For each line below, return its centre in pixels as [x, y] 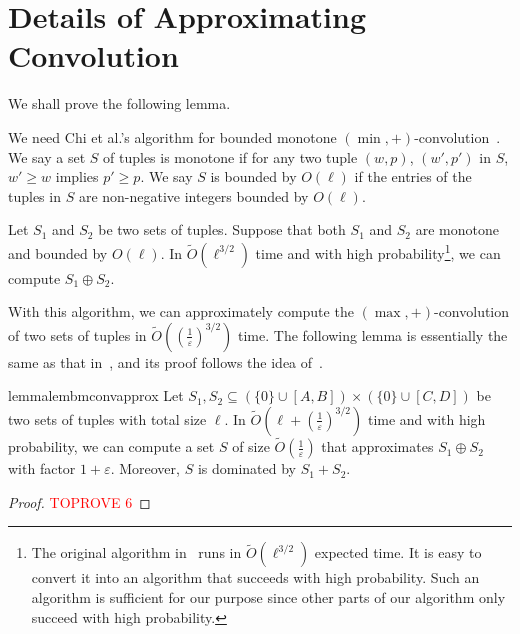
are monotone [457, 229]
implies [77, 176]
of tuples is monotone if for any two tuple [230, 156]
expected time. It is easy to [398, 552]
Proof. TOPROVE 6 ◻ [79, 501]
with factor [42, 468]
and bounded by [58, 252]
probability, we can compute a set [111, 446]
